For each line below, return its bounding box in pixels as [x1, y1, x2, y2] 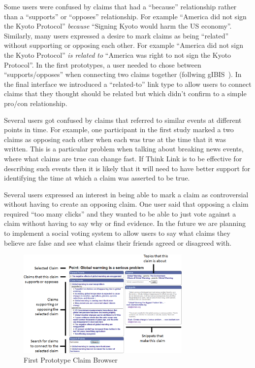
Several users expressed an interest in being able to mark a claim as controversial [4, 189, 249, 199]
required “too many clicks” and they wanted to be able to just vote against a [4, 208, 236, 219]
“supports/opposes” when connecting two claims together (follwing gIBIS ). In [4, 69, 242, 79]
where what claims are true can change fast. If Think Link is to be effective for [4, 153, 242, 163]
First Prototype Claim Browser [24, 355, 118, 365]
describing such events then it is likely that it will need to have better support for [4, 163, 251, 173]
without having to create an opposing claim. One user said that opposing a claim [4, 199, 249, 209]
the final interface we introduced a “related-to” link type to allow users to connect [4, 78, 252, 89]
